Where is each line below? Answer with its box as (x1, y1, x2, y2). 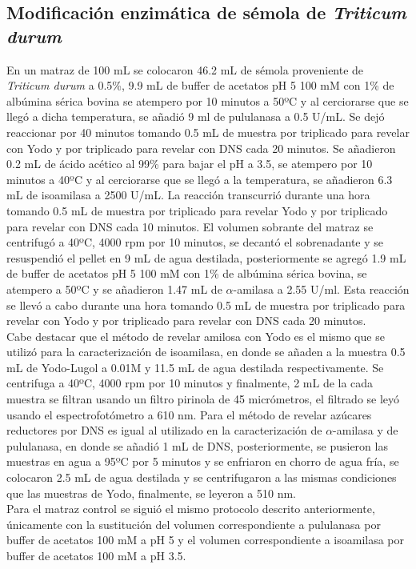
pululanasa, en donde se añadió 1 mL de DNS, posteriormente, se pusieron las (6, 437, 388, 454)
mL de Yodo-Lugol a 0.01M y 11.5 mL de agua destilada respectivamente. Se (6, 359, 384, 375)
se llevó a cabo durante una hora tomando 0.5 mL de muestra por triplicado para (6, 296, 406, 313)
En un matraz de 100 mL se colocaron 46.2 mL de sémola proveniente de (6, 61, 364, 78)
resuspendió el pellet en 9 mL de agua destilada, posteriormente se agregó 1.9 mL (6, 249, 406, 266)
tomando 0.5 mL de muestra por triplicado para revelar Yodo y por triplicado (6, 202, 388, 218)
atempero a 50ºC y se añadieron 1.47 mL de (6, 280, 222, 297)
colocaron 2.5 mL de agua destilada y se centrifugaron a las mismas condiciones (6, 469, 397, 486)
